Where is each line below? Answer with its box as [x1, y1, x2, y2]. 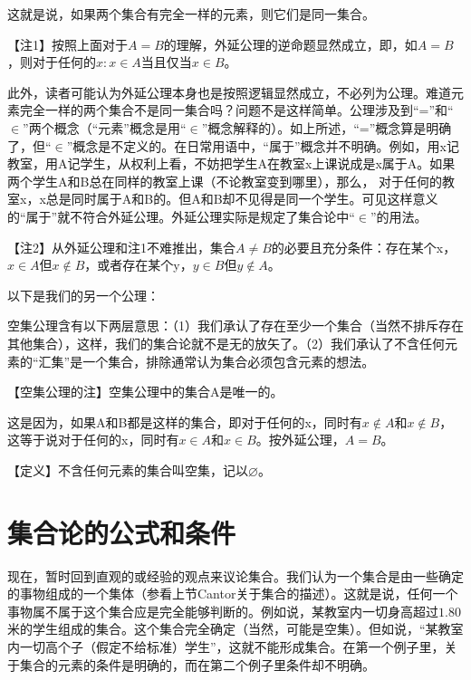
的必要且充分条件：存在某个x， [271, 237, 457, 256]
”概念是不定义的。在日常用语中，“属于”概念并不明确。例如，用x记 [66, 136, 459, 155]
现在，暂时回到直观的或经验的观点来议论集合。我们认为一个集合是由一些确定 [7, 566, 464, 585]
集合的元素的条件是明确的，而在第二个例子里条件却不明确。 [19, 655, 375, 674]
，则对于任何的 [7, 53, 96, 72]
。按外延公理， [255, 430, 345, 449]
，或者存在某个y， [84, 255, 193, 274]
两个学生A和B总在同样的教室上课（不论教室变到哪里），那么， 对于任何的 [7, 171, 443, 190]
